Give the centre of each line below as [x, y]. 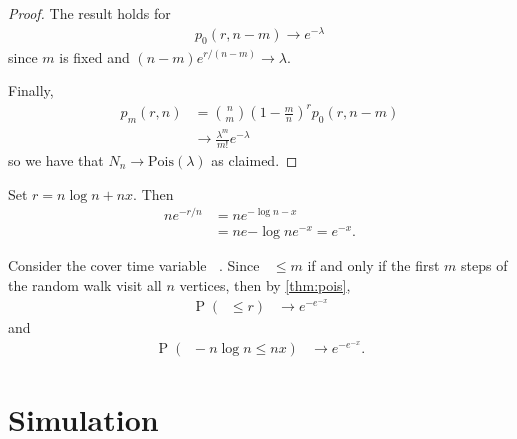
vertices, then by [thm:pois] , [265, 284]
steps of [484, 265]
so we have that [56, 159]
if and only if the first [373, 265]
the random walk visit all [85, 284]
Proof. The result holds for [89, 13]
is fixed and [94, 56]
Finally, [31, 90]
